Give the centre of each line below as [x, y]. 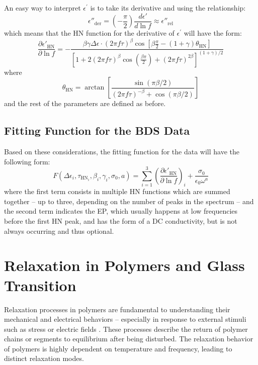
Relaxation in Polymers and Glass [124, 265]
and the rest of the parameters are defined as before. [85, 103]
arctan [95, 88]
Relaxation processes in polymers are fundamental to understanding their [117, 309]
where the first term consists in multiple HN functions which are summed [117, 191]
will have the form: [213, 33]
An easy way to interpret [42, 8]
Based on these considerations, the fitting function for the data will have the [122, 151]
